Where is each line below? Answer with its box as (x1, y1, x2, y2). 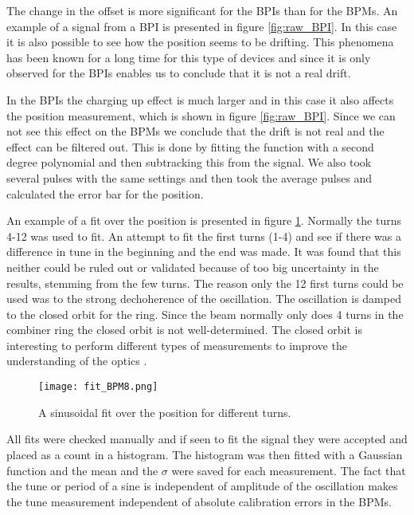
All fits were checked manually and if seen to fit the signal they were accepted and (6, 430, 408, 447)
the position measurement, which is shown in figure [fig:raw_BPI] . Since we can (6, 107, 396, 124)
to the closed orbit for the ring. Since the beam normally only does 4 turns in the (6, 305, 404, 322)
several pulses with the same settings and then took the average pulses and (6, 169, 373, 186)
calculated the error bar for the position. (6, 185, 204, 202)
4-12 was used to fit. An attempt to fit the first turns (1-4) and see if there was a (6, 227, 401, 244)
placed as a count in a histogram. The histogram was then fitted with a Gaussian (6, 446, 403, 462)
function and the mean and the (6, 462, 158, 478)
